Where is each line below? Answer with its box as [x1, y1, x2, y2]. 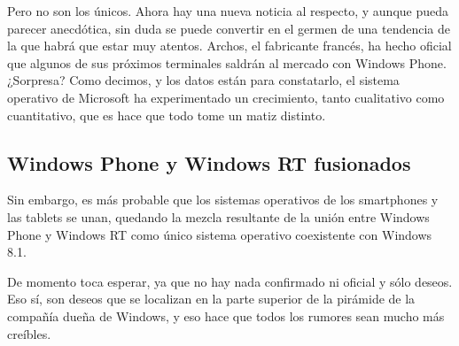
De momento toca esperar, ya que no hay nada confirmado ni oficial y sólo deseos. [7, 272, 453, 290]
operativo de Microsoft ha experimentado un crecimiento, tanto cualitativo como [7, 88, 445, 106]
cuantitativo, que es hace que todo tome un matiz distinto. [7, 105, 326, 124]
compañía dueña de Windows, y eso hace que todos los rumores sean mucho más [7, 306, 445, 325]
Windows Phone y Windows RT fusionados [7, 149, 411, 176]
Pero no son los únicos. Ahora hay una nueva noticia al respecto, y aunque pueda [7, 2, 449, 19]
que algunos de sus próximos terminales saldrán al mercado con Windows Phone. [7, 53, 447, 72]
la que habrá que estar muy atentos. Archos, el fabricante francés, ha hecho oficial [7, 36, 452, 55]
